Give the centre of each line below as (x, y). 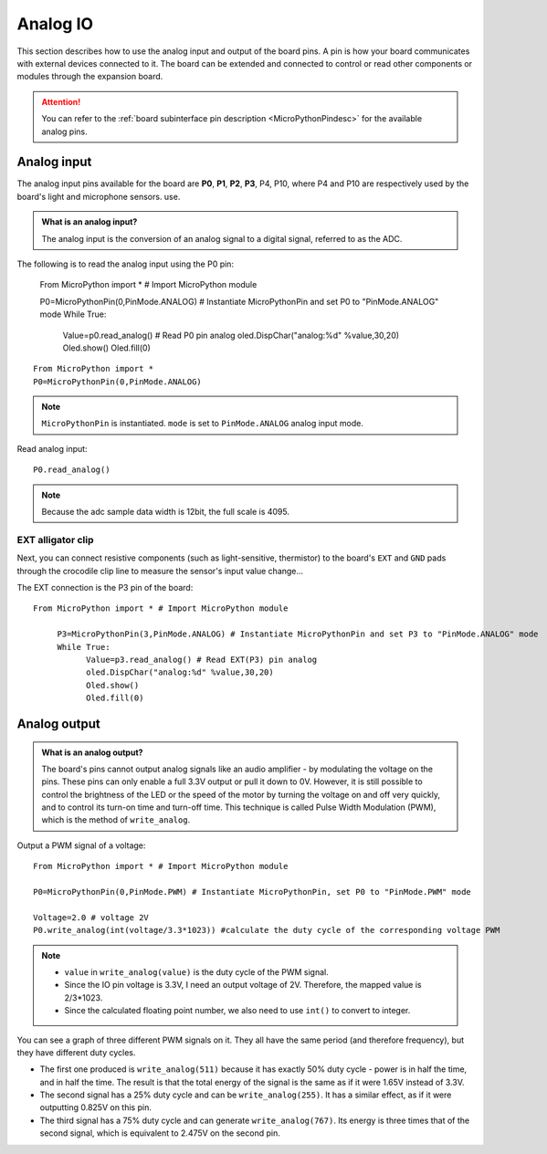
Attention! (61, 101)
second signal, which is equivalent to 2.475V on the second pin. (160, 1133)
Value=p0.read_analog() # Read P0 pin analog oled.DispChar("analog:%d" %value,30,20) (231, 335)
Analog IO (55, 24)
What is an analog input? (89, 222)
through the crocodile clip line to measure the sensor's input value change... (160, 571)
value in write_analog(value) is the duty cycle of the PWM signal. (196, 971)
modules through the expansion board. (90, 77)
